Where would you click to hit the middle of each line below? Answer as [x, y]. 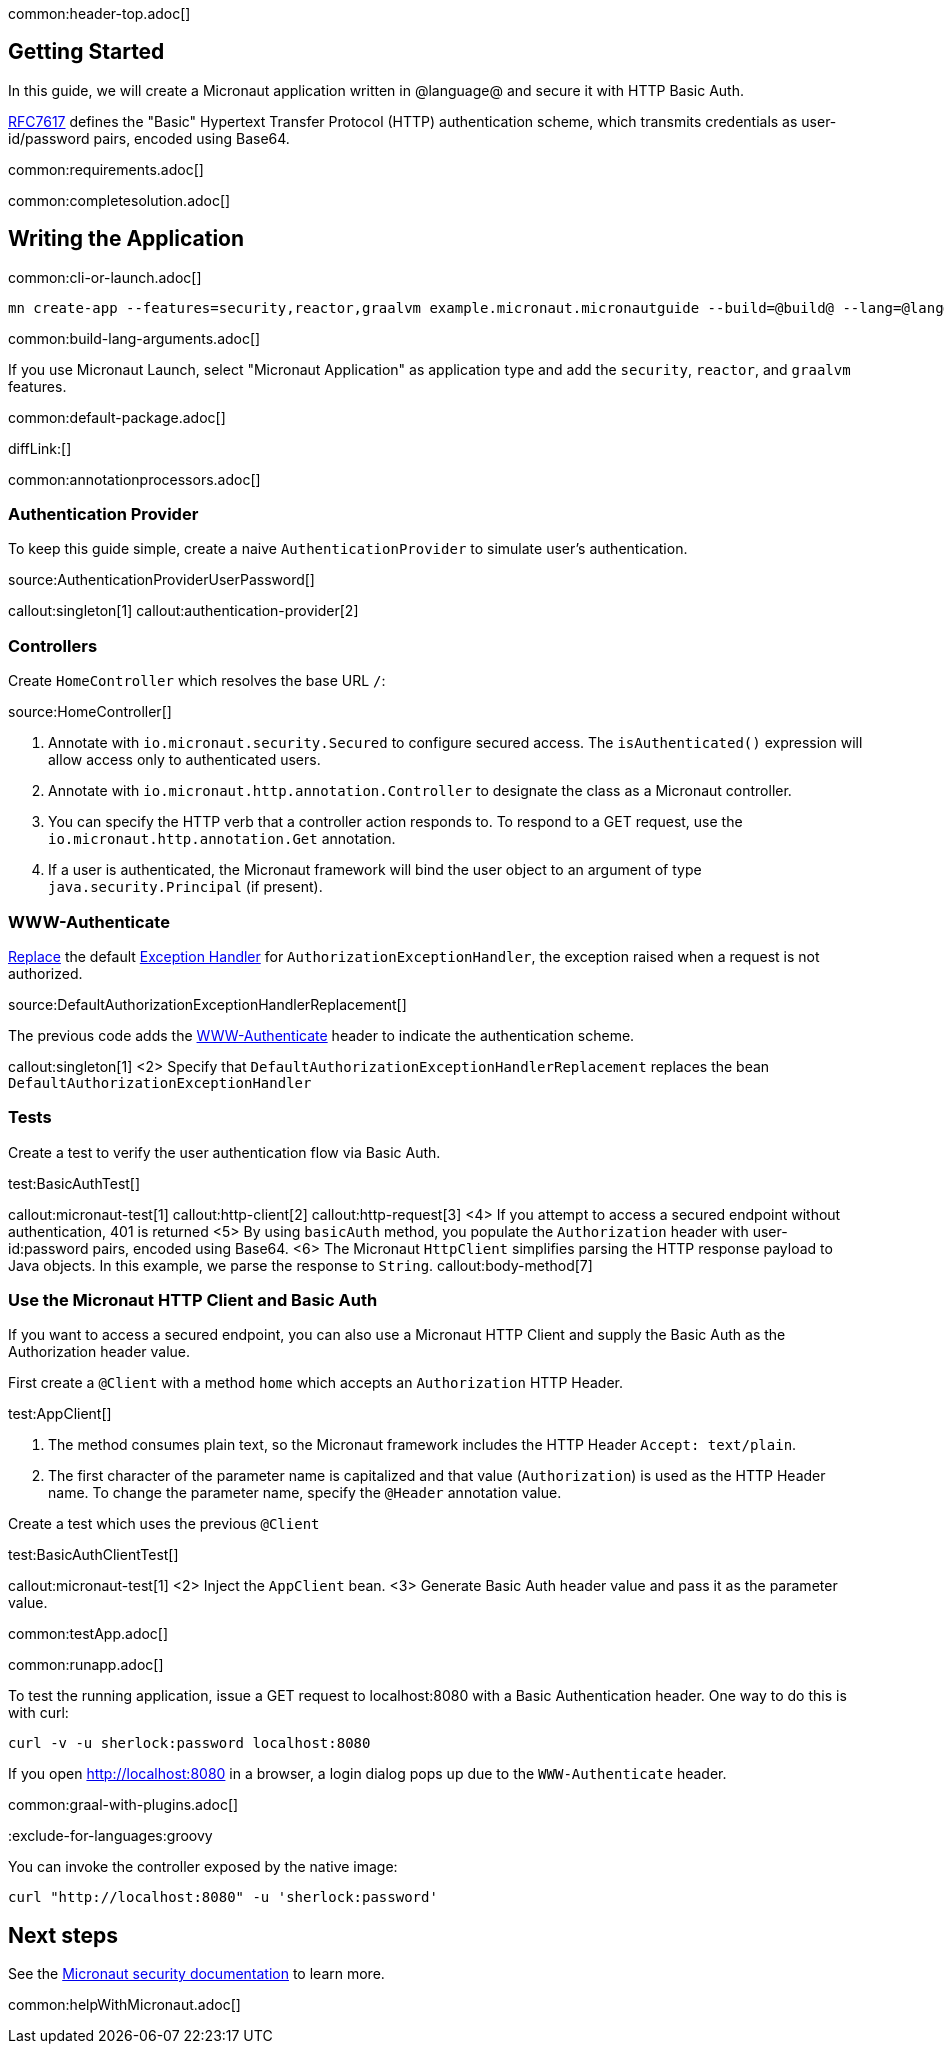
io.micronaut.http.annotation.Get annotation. [222, 839]
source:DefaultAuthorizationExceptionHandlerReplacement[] [207, 1004]
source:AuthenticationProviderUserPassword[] [161, 580]
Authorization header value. [99, 1352]
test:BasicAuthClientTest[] [93, 1555]
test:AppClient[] [60, 1414]
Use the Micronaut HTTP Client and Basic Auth [193, 1300]
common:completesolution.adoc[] [119, 200]
